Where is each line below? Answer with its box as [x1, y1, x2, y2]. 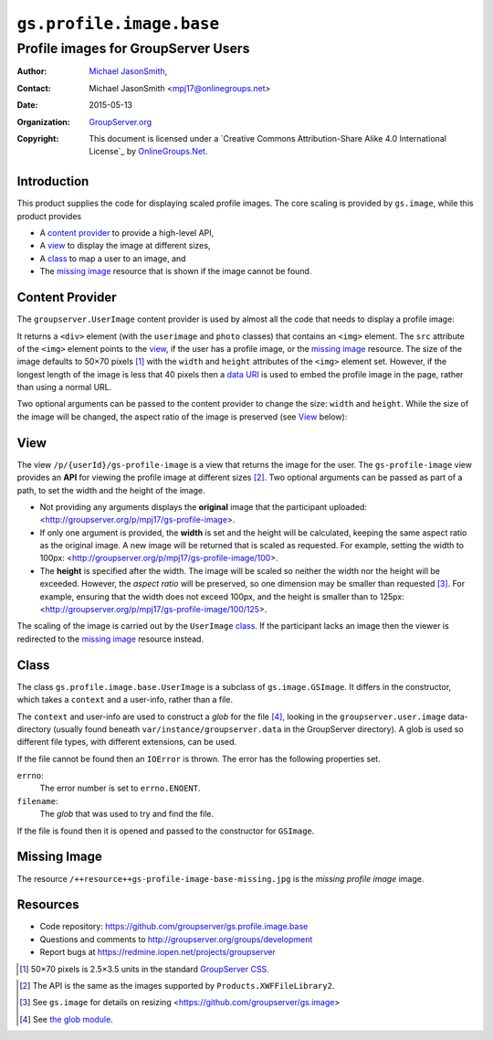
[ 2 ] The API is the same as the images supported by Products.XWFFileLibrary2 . [19, 981, 335, 992]
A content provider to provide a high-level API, [39, 228, 215, 239]
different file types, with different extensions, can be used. [16, 737, 237, 748]
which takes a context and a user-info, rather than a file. [16, 695, 233, 706]
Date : [16, 100, 38, 111]
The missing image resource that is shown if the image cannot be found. [39, 266, 312, 277]
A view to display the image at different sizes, [39, 240, 211, 251]
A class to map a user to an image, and [39, 252, 186, 264]
